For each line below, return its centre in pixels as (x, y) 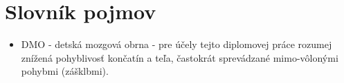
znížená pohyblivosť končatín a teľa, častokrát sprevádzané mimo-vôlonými (180, 57)
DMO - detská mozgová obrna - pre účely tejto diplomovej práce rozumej (176, 44)
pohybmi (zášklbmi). (65, 71)
